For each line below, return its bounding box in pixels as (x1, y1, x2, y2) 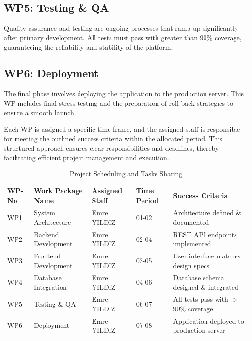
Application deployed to (173, 315, 244, 325)
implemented (173, 239, 211, 249)
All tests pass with (173, 294, 228, 304)
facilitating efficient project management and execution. (4, 152, 169, 162)
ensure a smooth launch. (4, 107, 76, 118)
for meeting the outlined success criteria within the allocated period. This (4, 133, 222, 143)
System (33, 207, 55, 218)
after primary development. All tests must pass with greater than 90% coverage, (4, 32, 242, 42)
